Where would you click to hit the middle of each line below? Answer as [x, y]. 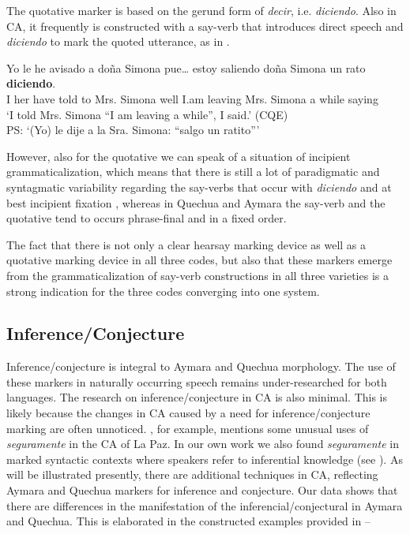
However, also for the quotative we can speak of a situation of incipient [179, 156]
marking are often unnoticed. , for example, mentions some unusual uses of [188, 428]
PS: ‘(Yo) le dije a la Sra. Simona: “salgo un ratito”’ [133, 130]
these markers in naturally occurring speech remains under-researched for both [197, 381]
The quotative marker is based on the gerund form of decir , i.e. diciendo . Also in [201, 10]
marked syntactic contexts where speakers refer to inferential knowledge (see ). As [205, 459]
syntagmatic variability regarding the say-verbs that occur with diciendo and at [199, 187]
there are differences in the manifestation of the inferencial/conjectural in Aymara [205, 505]
